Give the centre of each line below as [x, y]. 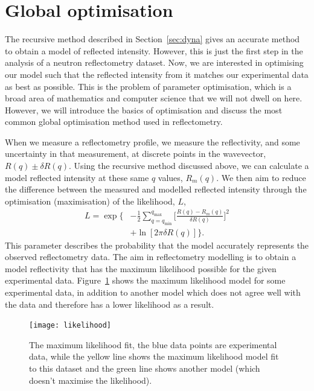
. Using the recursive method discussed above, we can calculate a [189, 166]
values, [170, 177]
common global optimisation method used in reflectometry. [114, 122]
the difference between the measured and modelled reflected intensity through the [156, 189]
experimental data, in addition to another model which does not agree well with [153, 292]
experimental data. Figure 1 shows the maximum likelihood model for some [145, 280]
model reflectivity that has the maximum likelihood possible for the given [141, 268]
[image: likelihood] [70, 326]
